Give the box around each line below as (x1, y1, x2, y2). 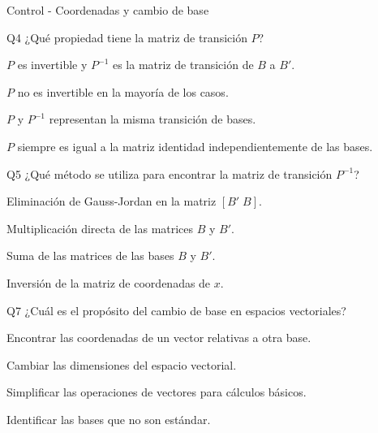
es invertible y (17, 56, 88, 73)
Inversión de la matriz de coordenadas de (6, 274, 211, 291)
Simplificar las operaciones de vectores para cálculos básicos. (6, 383, 307, 401)
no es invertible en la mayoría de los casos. (17, 83, 229, 100)
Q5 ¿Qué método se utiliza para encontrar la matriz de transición (6, 165, 333, 182)
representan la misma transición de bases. (49, 110, 256, 128)
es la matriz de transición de (112, 56, 254, 73)
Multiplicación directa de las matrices (6, 219, 194, 236)
